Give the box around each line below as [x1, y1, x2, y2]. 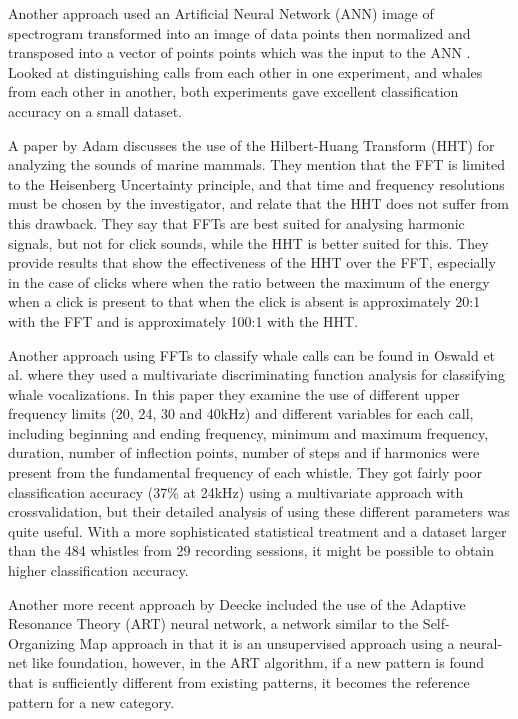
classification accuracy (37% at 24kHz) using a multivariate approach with [8, 481, 464, 502]
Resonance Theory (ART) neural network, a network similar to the [8, 613, 419, 634]
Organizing [8, 632, 75, 653]
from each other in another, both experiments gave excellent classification [8, 81, 459, 102]
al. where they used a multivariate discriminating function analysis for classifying [8, 364, 505, 385]
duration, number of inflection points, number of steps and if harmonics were [8, 442, 480, 463]
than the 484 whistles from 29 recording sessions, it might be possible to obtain [8, 540, 495, 561]
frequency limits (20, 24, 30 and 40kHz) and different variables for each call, [8, 403, 474, 424]
